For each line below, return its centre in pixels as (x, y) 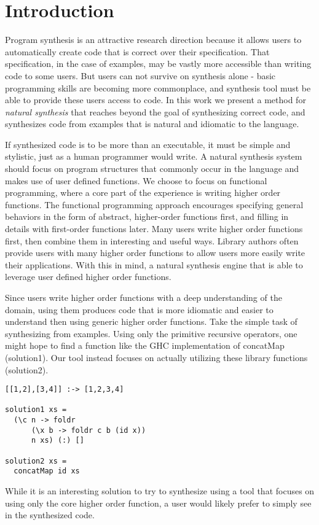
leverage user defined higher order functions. (88, 277)
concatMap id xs (47, 471)
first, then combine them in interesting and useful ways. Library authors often (152, 240)
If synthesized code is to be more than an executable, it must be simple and (148, 144)
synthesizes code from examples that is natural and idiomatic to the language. (152, 124)
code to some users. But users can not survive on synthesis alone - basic (140, 75)
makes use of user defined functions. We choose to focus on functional (136, 180)
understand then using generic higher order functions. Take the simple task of (151, 321)
